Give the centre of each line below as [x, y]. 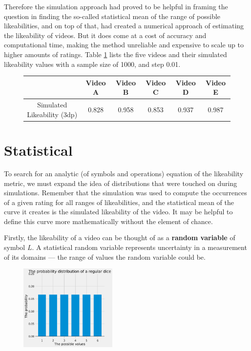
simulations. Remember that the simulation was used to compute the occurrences [125, 193]
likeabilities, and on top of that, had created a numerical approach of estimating [124, 26]
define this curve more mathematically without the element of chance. [108, 221]
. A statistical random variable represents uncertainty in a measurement [139, 247]
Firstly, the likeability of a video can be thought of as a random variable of [120, 237]
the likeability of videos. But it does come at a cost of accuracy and [105, 35]
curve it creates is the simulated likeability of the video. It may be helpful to [118, 212]
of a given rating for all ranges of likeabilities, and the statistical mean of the [119, 202]
